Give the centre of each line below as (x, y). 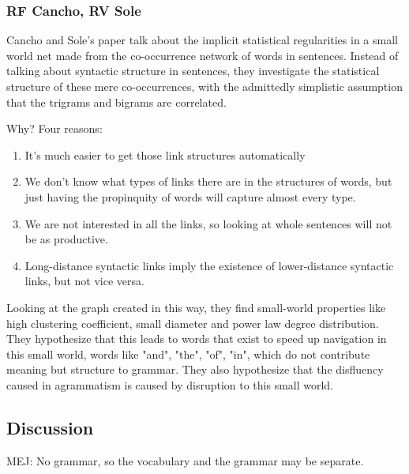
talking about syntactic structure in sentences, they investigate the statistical (193, 71)
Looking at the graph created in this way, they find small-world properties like (196, 307)
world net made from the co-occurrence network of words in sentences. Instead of (203, 55)
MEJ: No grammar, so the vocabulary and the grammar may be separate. (185, 460)
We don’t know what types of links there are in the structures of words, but (208, 181)
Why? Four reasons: (54, 128)
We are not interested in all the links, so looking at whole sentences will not (208, 223)
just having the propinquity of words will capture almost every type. (190, 196)
